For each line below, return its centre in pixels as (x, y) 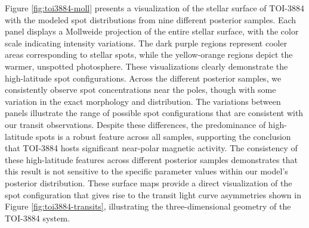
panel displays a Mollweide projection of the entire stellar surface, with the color (152, 31)
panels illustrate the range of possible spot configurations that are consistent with (154, 113)
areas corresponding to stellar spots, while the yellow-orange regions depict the (149, 54)
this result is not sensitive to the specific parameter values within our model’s (146, 171)
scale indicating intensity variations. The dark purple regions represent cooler (146, 43)
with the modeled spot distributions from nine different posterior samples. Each (151, 19)
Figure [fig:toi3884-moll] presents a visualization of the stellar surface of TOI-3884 (155, 8)
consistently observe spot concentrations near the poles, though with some (140, 90)
